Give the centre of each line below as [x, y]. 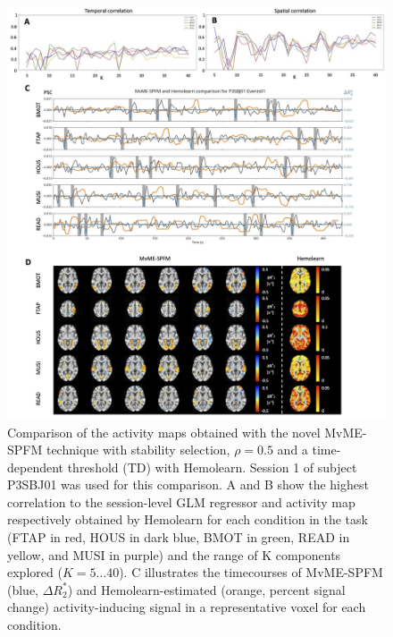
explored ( [35, 572]
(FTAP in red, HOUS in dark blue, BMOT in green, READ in [179, 537]
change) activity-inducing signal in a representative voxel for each [187, 607]
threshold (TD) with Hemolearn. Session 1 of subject [212, 467]
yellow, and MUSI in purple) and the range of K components [174, 554]
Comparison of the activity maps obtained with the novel [164, 432]
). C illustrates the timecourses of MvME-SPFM [251, 572]
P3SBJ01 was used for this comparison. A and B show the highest [188, 484]
